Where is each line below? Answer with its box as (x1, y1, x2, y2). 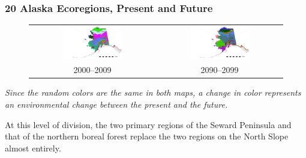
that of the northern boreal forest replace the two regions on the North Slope (5, 130, 289, 142)
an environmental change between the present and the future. (5, 98, 228, 111)
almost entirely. (5, 141, 61, 154)
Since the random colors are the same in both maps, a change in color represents (5, 86, 301, 99)
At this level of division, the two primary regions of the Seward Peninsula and (5, 118, 292, 130)
